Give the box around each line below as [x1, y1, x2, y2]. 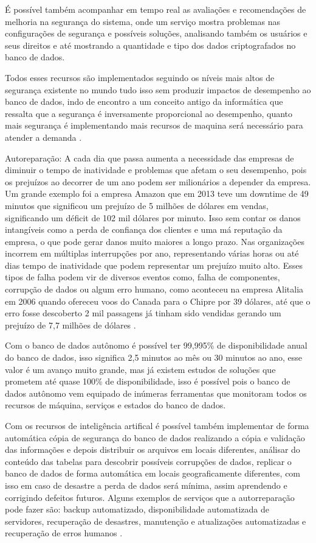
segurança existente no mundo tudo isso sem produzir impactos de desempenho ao [5, 83, 311, 96]
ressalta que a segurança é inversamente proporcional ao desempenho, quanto [5, 107, 293, 119]
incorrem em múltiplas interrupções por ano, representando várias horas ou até [5, 247, 299, 260]
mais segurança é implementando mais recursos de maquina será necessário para [5, 119, 303, 132]
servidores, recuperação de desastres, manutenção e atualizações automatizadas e [5, 514, 306, 527]
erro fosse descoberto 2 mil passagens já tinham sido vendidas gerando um [5, 307, 281, 319]
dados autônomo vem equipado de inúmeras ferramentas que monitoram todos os [5, 386, 307, 399]
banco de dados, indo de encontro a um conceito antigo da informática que [5, 95, 283, 108]
